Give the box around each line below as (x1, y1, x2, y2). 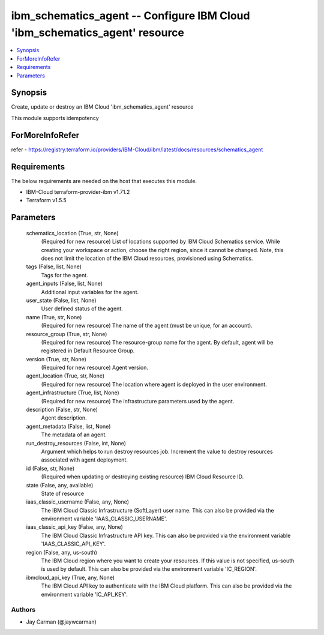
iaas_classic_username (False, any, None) (26, 498, 129, 505)
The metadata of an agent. (41, 431, 107, 438)
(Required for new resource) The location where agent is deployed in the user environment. (41, 381, 267, 388)
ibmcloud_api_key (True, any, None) (26, 574, 115, 581)
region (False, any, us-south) (26, 549, 97, 556)
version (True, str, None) (26, 355, 87, 363)
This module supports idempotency (11, 114, 99, 121)
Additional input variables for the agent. (41, 288, 139, 295)
